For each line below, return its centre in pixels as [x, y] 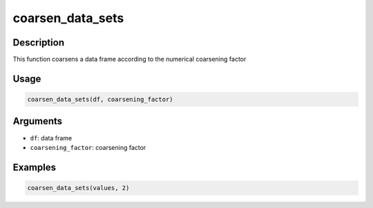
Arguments [38, 121]
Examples [35, 167]
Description [39, 42]
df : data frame [51, 138]
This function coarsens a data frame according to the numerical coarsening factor [130, 59]
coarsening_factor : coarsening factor [88, 147]
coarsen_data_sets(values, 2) [78, 188]
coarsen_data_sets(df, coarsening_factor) [100, 100]
